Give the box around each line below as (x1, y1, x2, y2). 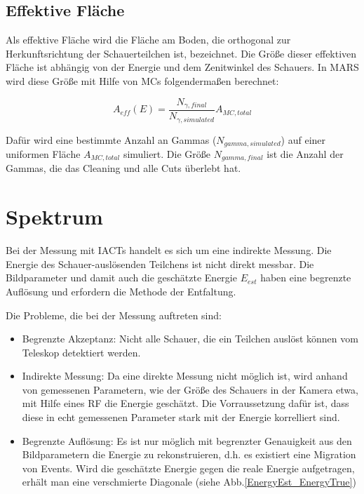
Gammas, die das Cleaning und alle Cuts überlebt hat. (6, 161, 241, 175)
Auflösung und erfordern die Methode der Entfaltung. (6, 283, 236, 298)
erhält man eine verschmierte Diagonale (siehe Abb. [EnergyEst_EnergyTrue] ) (22, 474, 356, 489)
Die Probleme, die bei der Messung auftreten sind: (6, 307, 222, 322)
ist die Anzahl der (267, 146, 344, 161)
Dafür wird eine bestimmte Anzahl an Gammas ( (6, 132, 217, 147)
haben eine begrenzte (260, 270, 351, 285)
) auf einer (281, 132, 326, 147)
